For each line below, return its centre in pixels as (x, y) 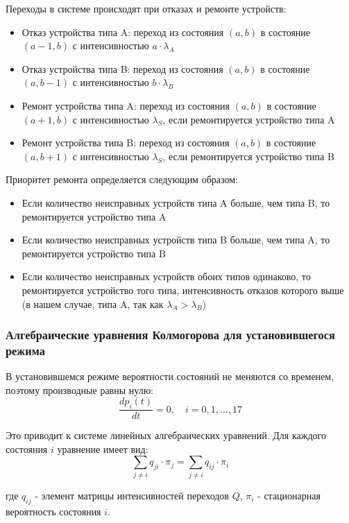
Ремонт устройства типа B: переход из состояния (126, 143)
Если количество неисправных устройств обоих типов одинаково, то (166, 276)
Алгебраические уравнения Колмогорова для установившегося (170, 335)
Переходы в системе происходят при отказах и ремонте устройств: (146, 8)
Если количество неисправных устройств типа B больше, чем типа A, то (176, 240)
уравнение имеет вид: (103, 448)
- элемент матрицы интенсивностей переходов (132, 495)
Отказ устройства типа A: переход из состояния (123, 32)
